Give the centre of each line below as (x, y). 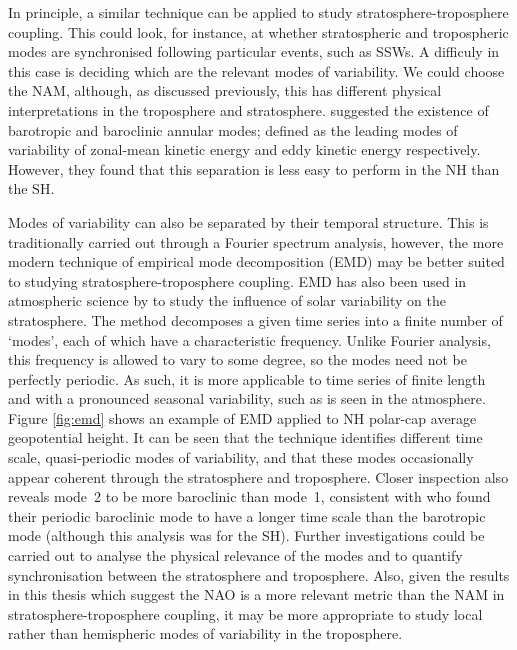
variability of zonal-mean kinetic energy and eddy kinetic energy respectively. (244, 149)
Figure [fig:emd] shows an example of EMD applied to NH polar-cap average (242, 417)
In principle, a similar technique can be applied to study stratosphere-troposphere (258, 12)
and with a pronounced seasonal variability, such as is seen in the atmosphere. (247, 398)
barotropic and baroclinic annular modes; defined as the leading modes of (233, 129)
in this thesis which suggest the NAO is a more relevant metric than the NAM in (256, 594)
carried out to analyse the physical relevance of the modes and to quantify (235, 555)
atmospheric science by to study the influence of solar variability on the (227, 300)
